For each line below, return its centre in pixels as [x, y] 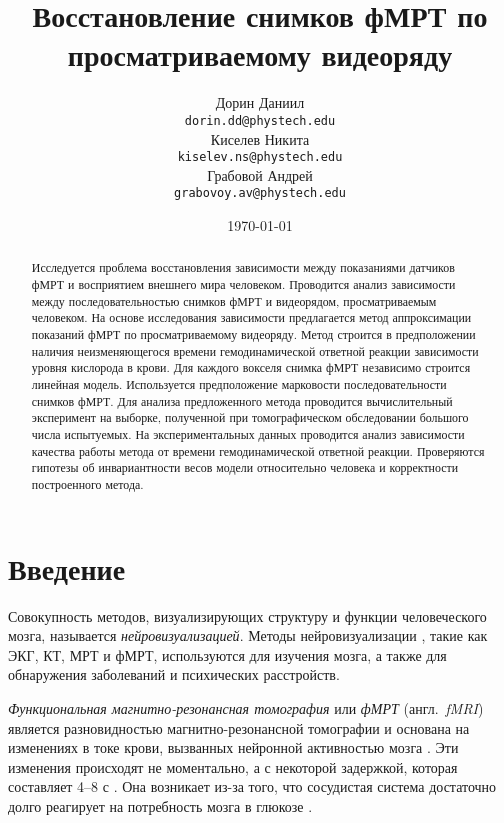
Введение [67, 567]
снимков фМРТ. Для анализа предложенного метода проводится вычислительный [242, 400]
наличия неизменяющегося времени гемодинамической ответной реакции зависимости [255, 350]
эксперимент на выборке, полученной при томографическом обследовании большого [250, 417]
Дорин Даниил [260, 102]
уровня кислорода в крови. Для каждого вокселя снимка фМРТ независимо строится [251, 367]
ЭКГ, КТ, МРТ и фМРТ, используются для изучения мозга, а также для [227, 654]
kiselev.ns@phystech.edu [260, 157]
